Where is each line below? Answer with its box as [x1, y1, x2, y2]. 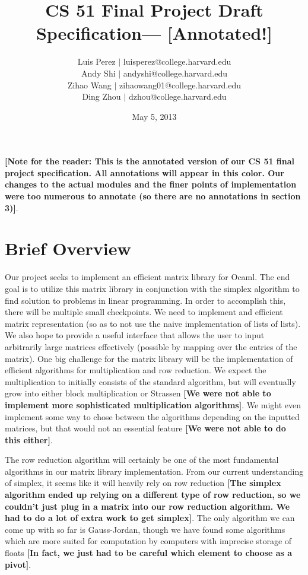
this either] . [5, 433, 53, 446]
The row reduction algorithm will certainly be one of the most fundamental [5, 453, 279, 466]
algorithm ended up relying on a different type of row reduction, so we [5, 488, 301, 501]
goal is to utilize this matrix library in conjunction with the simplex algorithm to [5, 282, 300, 294]
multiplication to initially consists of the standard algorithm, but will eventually [5, 375, 296, 387]
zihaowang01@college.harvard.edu [119, 78, 242, 91]
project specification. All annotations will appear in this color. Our [5, 166, 284, 179]
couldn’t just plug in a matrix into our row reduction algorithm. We [5, 500, 290, 512]
